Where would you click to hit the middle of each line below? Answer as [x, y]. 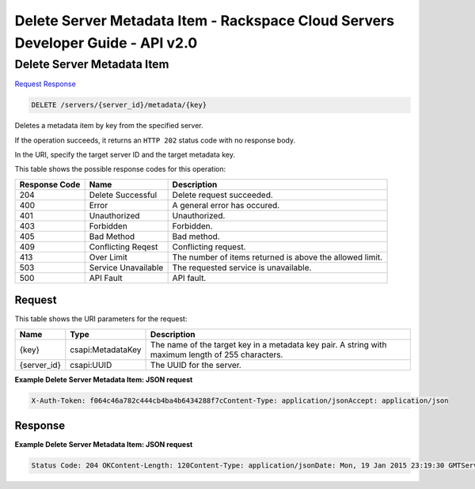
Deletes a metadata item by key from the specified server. [109, 126]
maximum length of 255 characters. [217, 354]
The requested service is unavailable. [242, 267]
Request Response [46, 84]
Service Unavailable [126, 267]
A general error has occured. [226, 205]
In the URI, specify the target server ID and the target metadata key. [125, 154]
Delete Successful [123, 195]
